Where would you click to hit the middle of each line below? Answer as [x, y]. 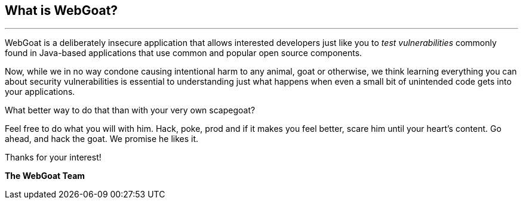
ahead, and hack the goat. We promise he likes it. [102, 139]
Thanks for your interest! [53, 157]
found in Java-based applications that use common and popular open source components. [184, 53]
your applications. [40, 92]
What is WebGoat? [61, 10]
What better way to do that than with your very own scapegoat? [130, 110]
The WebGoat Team [45, 176]
